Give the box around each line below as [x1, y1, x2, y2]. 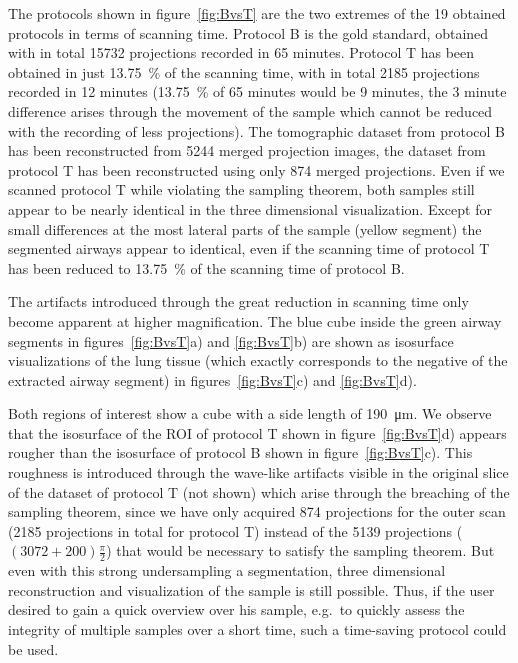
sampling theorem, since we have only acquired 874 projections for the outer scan [8, 501, 506, 522]
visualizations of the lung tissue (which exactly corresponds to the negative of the [8, 350, 508, 371]
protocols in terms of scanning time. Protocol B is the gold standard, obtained [8, 22, 489, 43]
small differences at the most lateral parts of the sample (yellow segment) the [8, 218, 482, 239]
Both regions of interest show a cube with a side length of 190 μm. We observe [8, 403, 492, 424]
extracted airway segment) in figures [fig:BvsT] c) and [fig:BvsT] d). [8, 369, 417, 390]
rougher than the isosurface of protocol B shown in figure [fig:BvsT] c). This [8, 442, 473, 463]
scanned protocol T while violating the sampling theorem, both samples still [8, 179, 475, 200]
